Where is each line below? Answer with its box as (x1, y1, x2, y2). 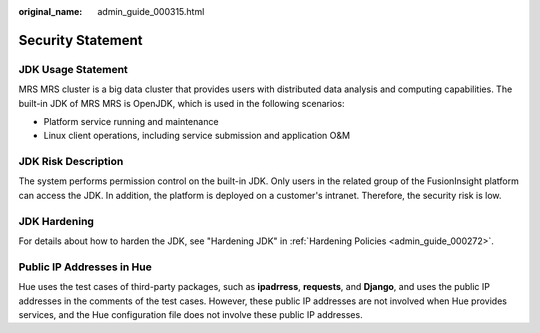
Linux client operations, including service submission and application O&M (43, 130, 350, 142)
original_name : (18, 6, 83, 17)
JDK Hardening (18, 214, 95, 228)
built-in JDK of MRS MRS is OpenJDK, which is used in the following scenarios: (18, 97, 345, 109)
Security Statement (18, 31, 143, 49)
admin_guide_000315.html (97, 6, 205, 17)
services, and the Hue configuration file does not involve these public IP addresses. (18, 308, 364, 320)
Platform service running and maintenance (43, 115, 219, 127)
